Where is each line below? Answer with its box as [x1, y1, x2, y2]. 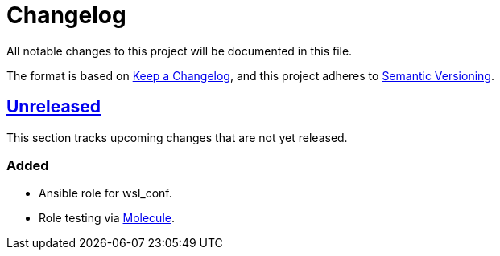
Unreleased [6, 96, 101, 117]
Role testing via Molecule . [39, 211, 175, 226]
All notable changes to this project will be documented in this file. [6, 43, 353, 58]
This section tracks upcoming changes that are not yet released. [6, 130, 348, 144]
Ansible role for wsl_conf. [39, 186, 172, 201]
